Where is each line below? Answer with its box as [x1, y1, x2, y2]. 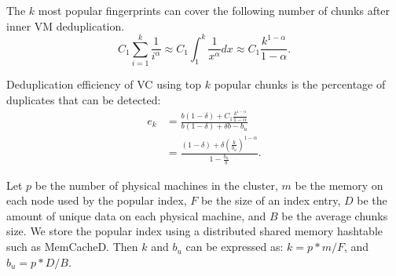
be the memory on [295, 176, 383, 193]
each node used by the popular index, [6, 192, 187, 209]
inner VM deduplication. [6, 17, 125, 34]
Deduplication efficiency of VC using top [6, 76, 201, 93]
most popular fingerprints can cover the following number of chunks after [38, 2, 390, 18]
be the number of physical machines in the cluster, [35, 176, 278, 193]
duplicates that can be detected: [6, 91, 161, 107]
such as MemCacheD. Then [6, 238, 138, 255]
